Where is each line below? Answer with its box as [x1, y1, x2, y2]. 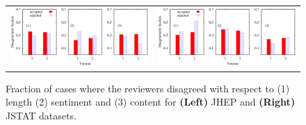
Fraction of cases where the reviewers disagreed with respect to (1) [6, 81, 290, 95]
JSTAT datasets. [6, 108, 76, 122]
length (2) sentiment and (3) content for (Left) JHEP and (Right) [6, 94, 296, 109]
